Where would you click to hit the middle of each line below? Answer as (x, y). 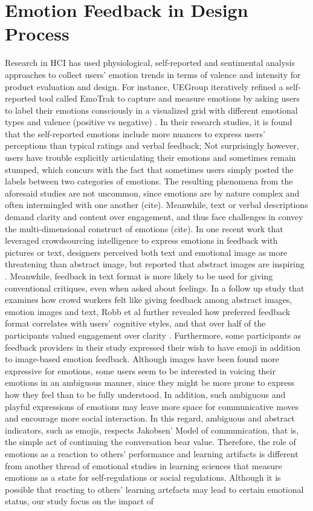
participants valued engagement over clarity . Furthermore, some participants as (153, 335)
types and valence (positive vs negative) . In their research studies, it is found (149, 122)
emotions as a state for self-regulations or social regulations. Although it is (143, 477)
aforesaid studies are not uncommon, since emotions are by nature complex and (152, 193)
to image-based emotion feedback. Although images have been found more (142, 359)
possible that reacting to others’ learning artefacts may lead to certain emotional (154, 489)
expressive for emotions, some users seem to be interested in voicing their (140, 370)
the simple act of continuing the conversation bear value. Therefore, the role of (150, 442)
